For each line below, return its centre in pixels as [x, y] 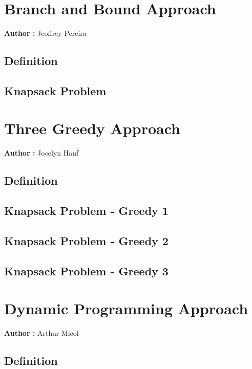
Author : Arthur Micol [41, 333]
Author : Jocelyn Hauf [41, 153]
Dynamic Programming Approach [126, 308]
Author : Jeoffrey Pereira [45, 33]
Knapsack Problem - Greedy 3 [86, 270]
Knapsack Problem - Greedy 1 [86, 211]
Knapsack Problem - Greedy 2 [86, 240]
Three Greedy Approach [92, 128]
